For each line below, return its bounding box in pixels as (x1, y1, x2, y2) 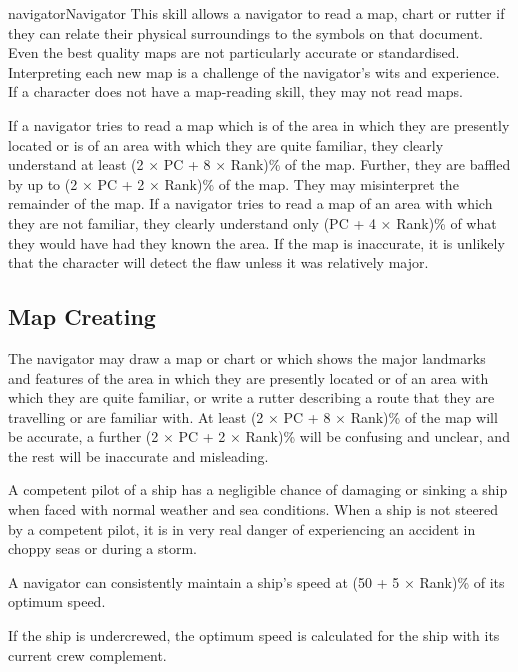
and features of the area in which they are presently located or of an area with (8, 367, 489, 388)
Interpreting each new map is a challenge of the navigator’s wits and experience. (8, 61, 500, 82)
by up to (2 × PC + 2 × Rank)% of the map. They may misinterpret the (8, 173, 459, 194)
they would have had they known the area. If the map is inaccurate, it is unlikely (8, 232, 505, 253)
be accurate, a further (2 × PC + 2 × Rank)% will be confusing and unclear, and (8, 426, 510, 447)
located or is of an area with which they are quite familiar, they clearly (8, 134, 444, 155)
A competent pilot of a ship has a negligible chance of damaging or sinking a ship (8, 479, 508, 500)
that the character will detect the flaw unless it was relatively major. (8, 252, 429, 273)
